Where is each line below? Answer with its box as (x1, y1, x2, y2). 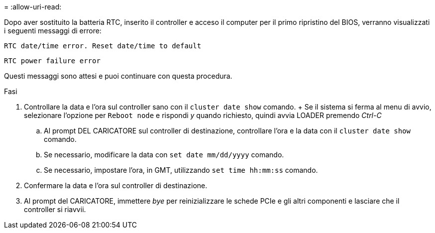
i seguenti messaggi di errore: (4, 26, 102, 35)
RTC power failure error (4, 57, 101, 65)
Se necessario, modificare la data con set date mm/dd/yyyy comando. (44, 150, 284, 159)
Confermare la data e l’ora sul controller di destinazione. (24, 181, 208, 190)
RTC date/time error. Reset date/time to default (4, 42, 202, 50)
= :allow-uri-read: (4, 2, 62, 11)
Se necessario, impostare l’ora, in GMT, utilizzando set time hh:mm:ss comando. (44, 166, 318, 174)
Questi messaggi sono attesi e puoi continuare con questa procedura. (4, 72, 232, 80)
